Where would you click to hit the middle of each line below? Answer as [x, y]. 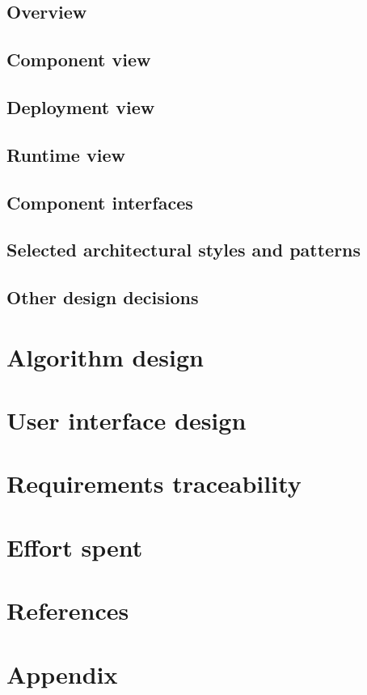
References [68, 610]
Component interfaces [100, 202]
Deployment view [81, 106]
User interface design [127, 420]
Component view [79, 59]
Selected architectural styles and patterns [184, 250]
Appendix [62, 674]
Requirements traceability [154, 483]
